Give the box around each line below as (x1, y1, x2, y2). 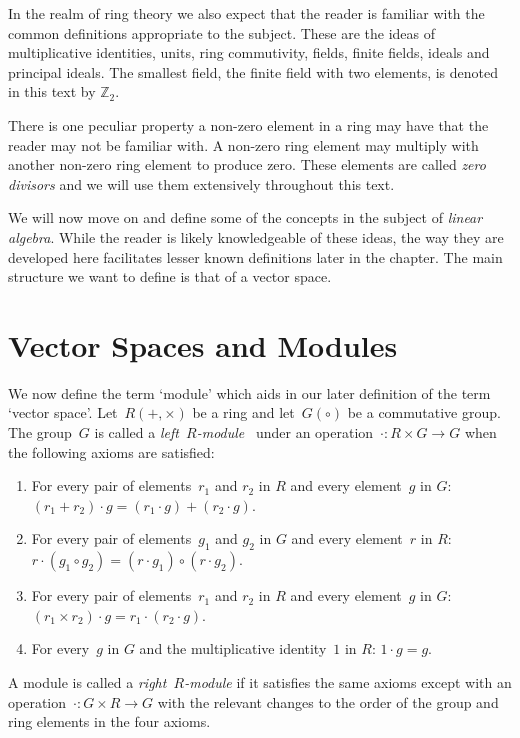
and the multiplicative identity (139, 638, 327, 659)
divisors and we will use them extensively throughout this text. (8, 173, 395, 194)
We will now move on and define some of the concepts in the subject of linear (8, 207, 483, 228)
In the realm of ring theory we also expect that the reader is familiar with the (8, 3, 485, 23)
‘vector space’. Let (8, 402, 118, 423)
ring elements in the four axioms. (8, 711, 211, 732)
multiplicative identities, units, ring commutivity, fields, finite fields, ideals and (8, 42, 490, 63)
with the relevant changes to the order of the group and (157, 691, 499, 712)
